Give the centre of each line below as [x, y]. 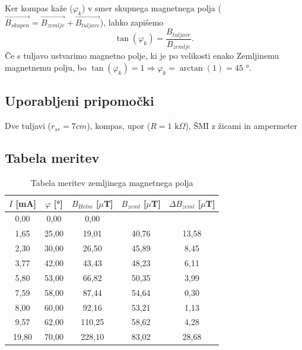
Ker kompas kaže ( [39, 8]
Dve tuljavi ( [28, 126]
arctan [191, 68]
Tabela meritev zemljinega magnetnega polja [112, 182]
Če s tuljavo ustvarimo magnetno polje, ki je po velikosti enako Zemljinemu [142, 56]
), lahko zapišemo [132, 22]
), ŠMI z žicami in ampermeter [241, 126]
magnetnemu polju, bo [46, 67]
